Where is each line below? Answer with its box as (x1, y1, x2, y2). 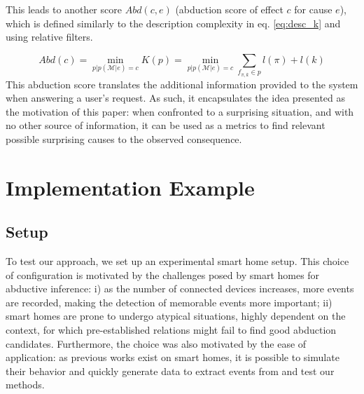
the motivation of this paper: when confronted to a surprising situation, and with (6, 104, 354, 118)
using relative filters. (6, 29, 93, 44)
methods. (6, 377, 45, 392)
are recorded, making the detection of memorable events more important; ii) (6, 294, 332, 309)
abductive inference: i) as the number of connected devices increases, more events (6, 281, 354, 296)
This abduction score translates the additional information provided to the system (6, 76, 358, 91)
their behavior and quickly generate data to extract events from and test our (6, 363, 335, 378)
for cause (294, 2, 332, 16)
